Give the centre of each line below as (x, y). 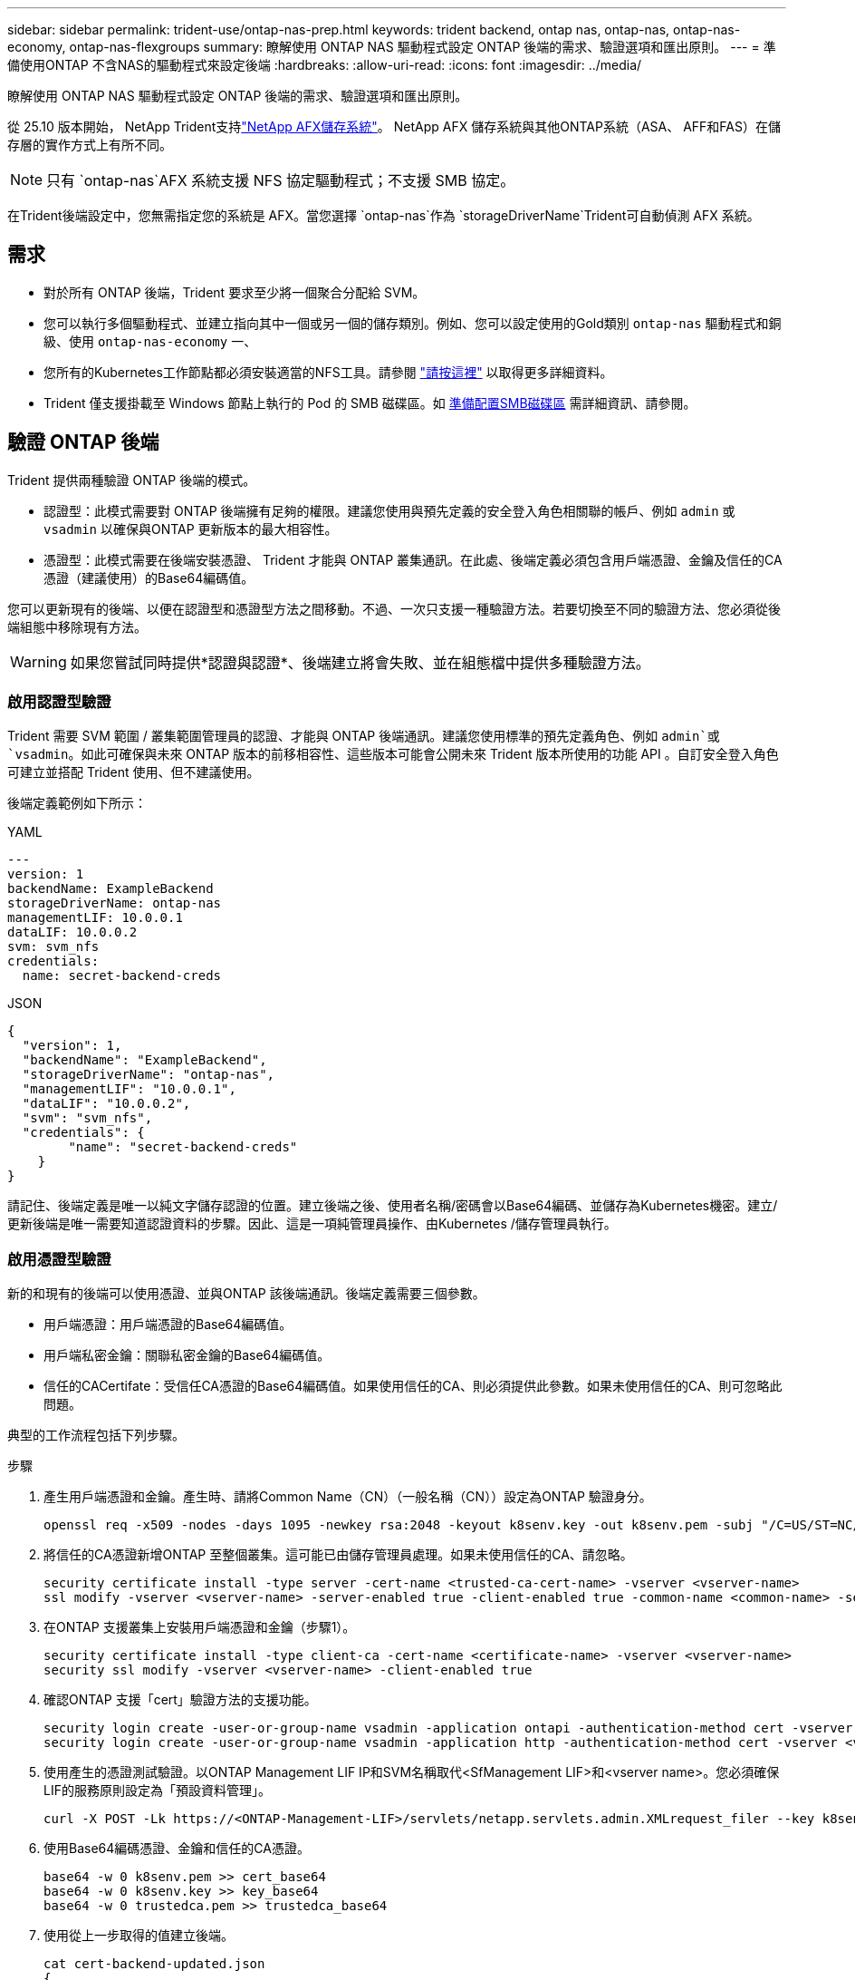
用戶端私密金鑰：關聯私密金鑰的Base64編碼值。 (187, 1355)
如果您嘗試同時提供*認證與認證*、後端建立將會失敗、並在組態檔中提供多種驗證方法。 (360, 662)
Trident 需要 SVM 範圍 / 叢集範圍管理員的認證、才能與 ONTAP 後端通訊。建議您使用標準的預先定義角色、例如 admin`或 (364, 736)
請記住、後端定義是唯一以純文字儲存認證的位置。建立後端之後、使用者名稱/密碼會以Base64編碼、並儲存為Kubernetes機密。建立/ (393, 1206)
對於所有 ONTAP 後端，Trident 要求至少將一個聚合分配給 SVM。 (235, 292)
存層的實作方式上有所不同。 (90, 145)
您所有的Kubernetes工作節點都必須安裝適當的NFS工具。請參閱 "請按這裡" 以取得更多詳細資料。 (328, 372)
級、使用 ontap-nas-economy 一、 (150, 341)
